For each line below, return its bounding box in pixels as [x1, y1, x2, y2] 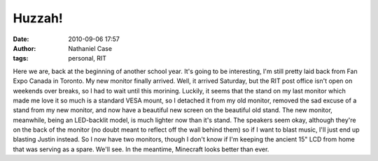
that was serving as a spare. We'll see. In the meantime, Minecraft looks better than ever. [13, 145, 269, 153]
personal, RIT [68, 54, 107, 63]
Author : [13, 44, 36, 52]
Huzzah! [13, 10, 63, 26]
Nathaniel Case [68, 44, 112, 52]
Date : [13, 35, 29, 43]
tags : [13, 54, 29, 63]
